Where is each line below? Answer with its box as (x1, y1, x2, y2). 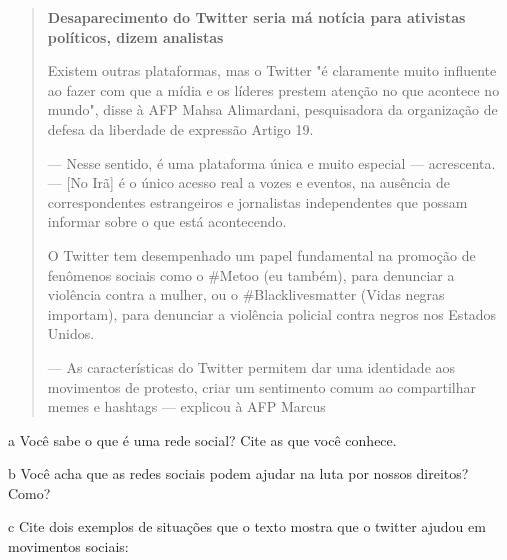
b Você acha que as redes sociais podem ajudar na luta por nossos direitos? (8, 463, 469, 484)
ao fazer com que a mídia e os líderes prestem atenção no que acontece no (47, 79, 500, 100)
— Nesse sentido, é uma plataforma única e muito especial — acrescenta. (47, 152, 496, 173)
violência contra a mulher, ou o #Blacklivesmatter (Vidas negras (47, 284, 445, 305)
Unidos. (47, 323, 95, 344)
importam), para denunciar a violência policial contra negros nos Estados (47, 303, 497, 324)
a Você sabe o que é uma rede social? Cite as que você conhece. (8, 429, 397, 450)
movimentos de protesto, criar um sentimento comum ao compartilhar (47, 376, 476, 397)
